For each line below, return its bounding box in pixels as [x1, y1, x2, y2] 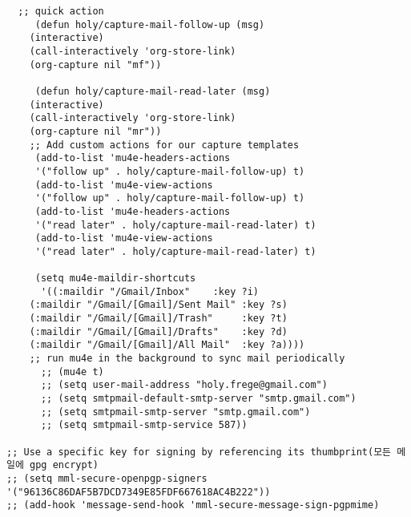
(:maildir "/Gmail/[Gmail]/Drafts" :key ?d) [29, 325, 288, 337]
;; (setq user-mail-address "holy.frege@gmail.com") [40, 379, 328, 391]
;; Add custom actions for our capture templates [29, 139, 300, 151]
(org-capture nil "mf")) [29, 59, 162, 71]
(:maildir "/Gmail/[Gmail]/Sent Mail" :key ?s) [29, 299, 288, 311]
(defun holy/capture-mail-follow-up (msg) [34, 18, 265, 30]
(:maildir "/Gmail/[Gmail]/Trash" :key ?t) [29, 313, 288, 325]
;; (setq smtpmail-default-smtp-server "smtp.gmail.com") [40, 393, 357, 405]
